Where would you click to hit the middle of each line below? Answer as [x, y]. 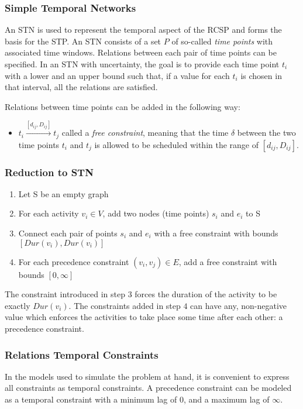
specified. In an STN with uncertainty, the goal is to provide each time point [142, 64]
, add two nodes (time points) [156, 213]
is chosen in [261, 75]
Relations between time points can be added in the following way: [123, 106]
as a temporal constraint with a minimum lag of [91, 399]
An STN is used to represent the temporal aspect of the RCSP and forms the [143, 30]
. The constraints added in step [125, 305]
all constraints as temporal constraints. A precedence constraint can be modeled [148, 388]
